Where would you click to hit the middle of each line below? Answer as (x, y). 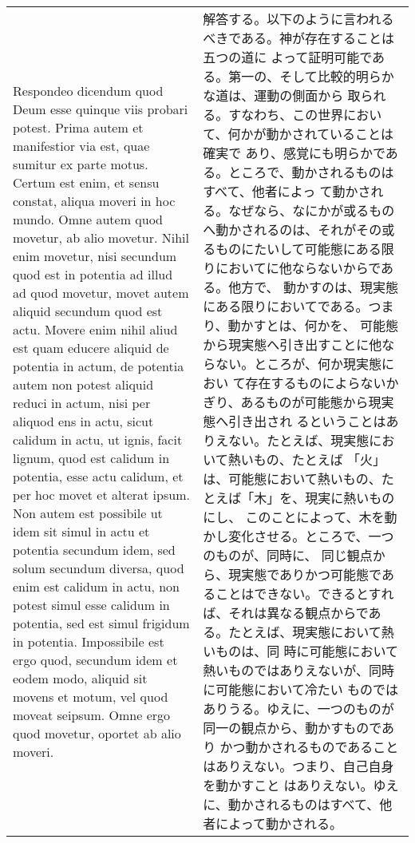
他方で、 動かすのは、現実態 (313, 287)
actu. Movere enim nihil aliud (95, 329)
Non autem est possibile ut (88, 513)
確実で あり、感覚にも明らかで (294, 153)
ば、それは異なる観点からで (286, 613)
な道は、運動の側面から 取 (282, 95)
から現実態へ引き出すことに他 (292, 344)
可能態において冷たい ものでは (307, 689)
